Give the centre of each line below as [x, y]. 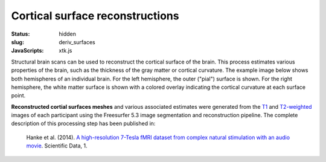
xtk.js [66, 51]
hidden [68, 34]
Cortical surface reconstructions [95, 16]
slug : [18, 42]
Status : [21, 34]
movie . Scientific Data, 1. [57, 146]
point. [18, 96]
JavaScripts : [27, 51]
